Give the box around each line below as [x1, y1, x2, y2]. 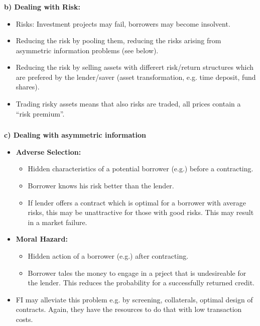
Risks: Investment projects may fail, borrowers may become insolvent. [16, 18, 230, 29]
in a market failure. [28, 216, 87, 227]
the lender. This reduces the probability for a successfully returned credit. [28, 277, 254, 288]
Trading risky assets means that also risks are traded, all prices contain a [16, 98, 241, 109]
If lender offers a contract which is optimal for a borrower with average [28, 197, 246, 207]
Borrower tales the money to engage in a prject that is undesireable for [28, 267, 246, 278]
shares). [16, 81, 40, 92]
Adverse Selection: [16, 146, 81, 157]
